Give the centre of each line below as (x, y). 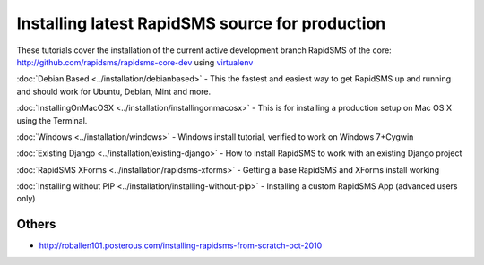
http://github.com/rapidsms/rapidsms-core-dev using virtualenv (135, 62)
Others (36, 224)
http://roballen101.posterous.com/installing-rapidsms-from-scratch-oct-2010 (181, 245)
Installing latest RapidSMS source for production (201, 23)
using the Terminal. (52, 120)
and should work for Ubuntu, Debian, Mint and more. (114, 91)
